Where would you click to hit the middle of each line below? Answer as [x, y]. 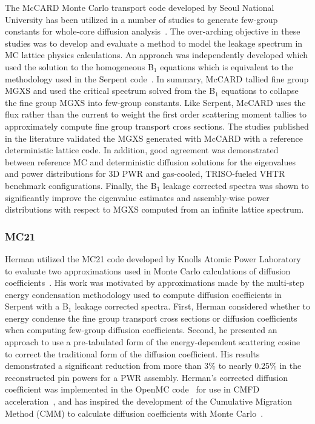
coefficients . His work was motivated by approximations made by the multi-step [155, 283]
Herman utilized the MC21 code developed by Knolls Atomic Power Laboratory [153, 258]
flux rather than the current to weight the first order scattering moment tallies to [156, 114]
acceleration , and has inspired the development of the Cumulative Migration [148, 401]
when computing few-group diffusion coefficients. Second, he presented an [141, 330]
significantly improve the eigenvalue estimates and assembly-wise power [137, 197]
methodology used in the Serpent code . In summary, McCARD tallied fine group [157, 78]
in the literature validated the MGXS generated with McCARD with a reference [154, 138]
